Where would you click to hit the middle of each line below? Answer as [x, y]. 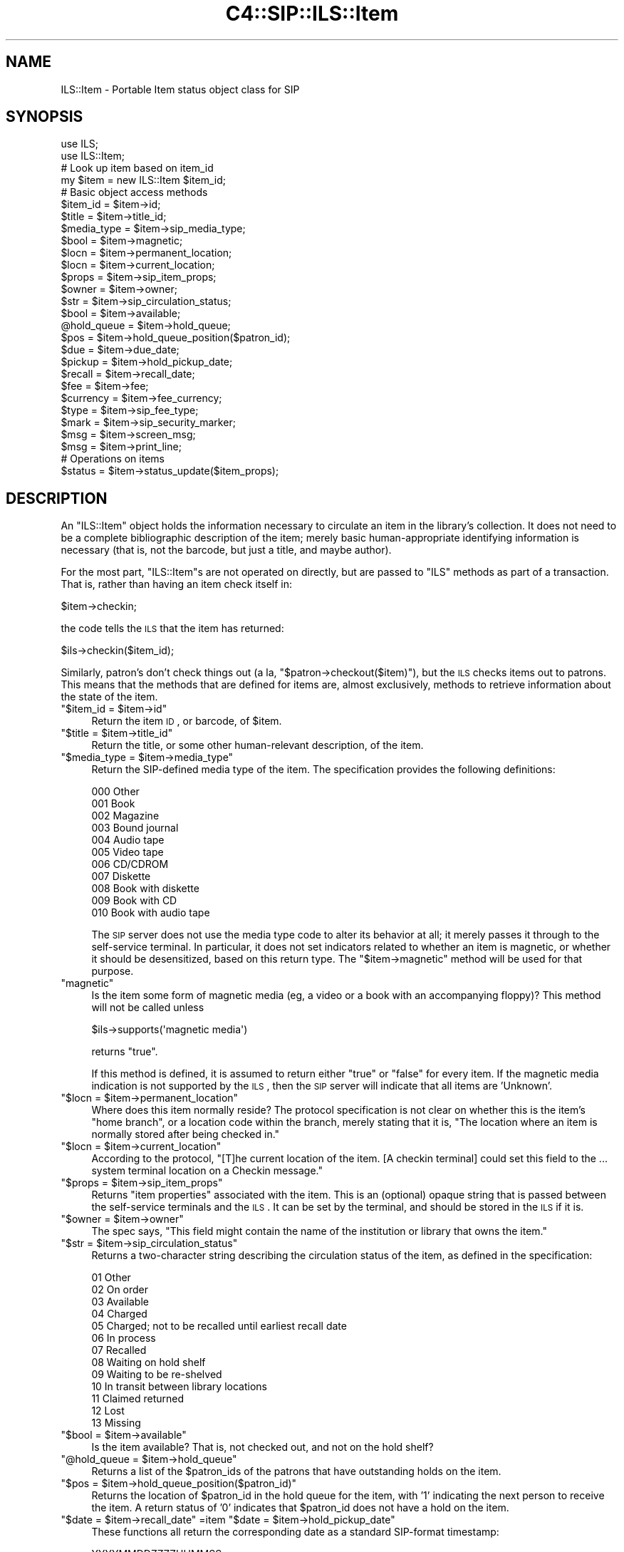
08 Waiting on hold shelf [149, 1362]
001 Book [113, 804]
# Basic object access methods [134, 192]
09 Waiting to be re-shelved [157, 1375]
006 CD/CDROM [130, 864]
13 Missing [116, 1423]
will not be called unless [148, 1008]
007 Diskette [121, 876]
